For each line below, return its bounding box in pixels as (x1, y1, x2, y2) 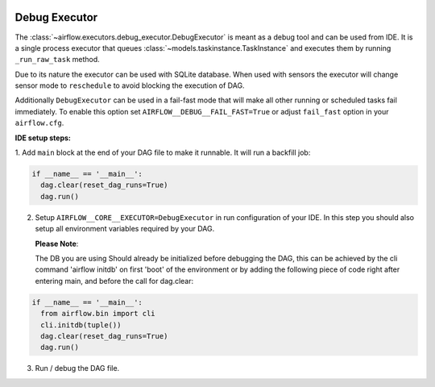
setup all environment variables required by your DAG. (35, 224, 215, 234)
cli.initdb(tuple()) (40, 320, 122, 330)
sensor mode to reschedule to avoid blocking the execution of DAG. (14, 81, 245, 90)
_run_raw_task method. (14, 55, 100, 64)
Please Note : (35, 239, 79, 248)
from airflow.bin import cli (40, 309, 156, 318)
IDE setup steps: (14, 133, 72, 143)
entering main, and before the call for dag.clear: (35, 276, 194, 285)
